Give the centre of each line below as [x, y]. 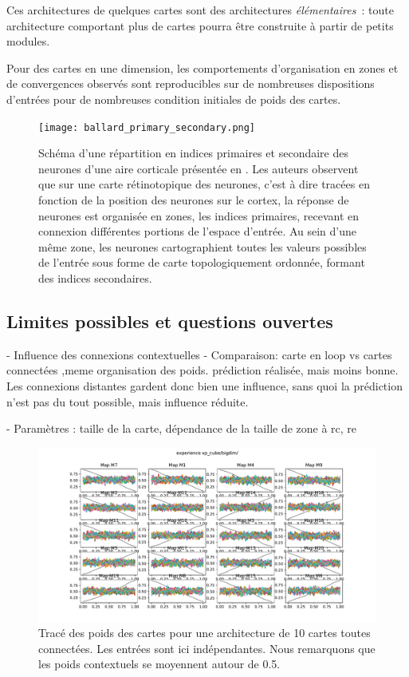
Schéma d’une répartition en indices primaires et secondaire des [193, 153]
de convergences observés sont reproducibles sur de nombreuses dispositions [191, 83]
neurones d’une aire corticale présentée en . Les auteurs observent [199, 168]
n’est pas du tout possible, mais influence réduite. [128, 401]
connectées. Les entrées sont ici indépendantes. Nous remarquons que [207, 648]
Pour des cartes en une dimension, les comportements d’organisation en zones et [203, 67]
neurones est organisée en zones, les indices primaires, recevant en [199, 215]
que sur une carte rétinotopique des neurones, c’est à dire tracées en [204, 184]
